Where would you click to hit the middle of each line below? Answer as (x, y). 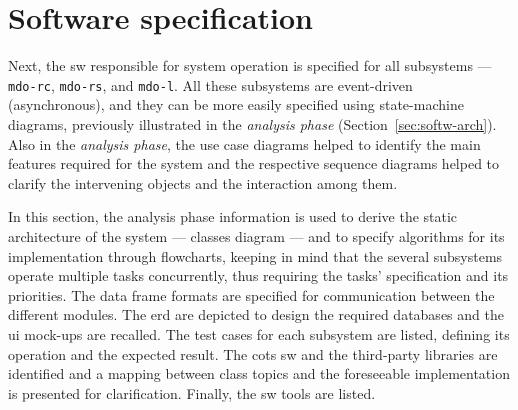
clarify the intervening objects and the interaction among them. (203, 182)
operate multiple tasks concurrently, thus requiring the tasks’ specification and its (258, 275)
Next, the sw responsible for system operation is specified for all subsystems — (250, 65)
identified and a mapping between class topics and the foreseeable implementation (259, 373)
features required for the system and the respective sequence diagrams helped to (254, 163)
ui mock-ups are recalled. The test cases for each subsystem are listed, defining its (259, 333)
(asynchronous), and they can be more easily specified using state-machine (236, 104)
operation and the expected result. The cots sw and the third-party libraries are (253, 353)
